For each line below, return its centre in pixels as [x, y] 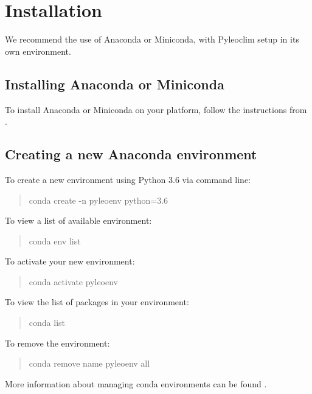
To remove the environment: [57, 343]
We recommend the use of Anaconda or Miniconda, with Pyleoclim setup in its [152, 39]
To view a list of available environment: [78, 220]
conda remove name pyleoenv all [89, 363]
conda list [47, 323]
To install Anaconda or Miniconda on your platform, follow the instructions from [156, 109]
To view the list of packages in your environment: [97, 302]
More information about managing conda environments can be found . [136, 383]
